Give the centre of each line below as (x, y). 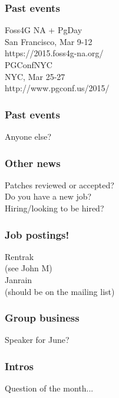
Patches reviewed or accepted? (59, 184)
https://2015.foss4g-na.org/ (54, 53)
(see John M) (29, 268)
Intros (19, 366)
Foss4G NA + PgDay (44, 30)
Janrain (19, 280)
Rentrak (19, 256)
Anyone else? (28, 136)
